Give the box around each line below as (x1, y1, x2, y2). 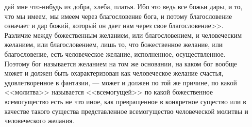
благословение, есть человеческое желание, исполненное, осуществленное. (4, 48, 226, 59)
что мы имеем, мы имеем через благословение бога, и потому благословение (4, 11, 232, 21)
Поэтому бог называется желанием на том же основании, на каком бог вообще (4, 58, 237, 68)
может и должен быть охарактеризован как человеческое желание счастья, (4, 68, 224, 78)
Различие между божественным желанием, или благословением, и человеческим (4, 30, 242, 40)
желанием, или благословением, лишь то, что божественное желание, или (4, 39, 223, 49)
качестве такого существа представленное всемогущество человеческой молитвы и (4, 106, 248, 116)
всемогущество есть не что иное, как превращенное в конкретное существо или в (4, 96, 246, 106)
